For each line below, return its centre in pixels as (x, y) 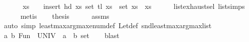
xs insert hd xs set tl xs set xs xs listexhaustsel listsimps (134, 6)
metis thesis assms (65, 16)
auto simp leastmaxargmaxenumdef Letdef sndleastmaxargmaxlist (108, 25)
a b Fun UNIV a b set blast (61, 35)
